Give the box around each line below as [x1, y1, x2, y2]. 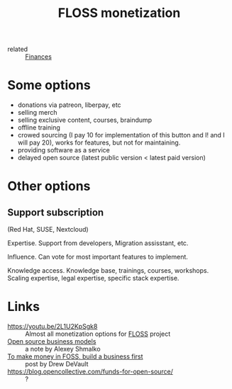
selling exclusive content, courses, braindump [17, 115, 153, 125]
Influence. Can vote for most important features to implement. [7, 253, 188, 261]
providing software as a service [17, 146, 110, 154]
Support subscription [7, 206, 104, 218]
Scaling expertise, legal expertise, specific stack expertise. [7, 274, 179, 283]
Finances [25, 52, 52, 61]
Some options [7, 77, 91, 94]
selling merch [17, 108, 58, 117]
